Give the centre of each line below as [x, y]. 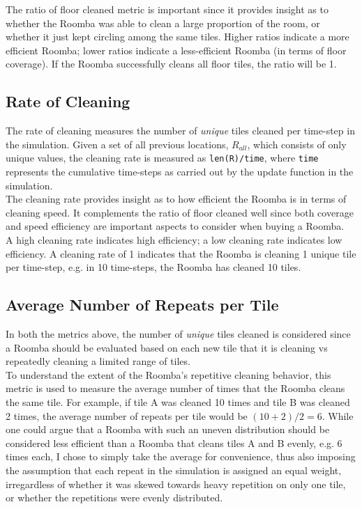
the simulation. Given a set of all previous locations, [117, 144]
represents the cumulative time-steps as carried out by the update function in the [180, 172]
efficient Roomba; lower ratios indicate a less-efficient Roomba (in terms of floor [176, 50]
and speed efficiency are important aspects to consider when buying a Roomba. [175, 226]
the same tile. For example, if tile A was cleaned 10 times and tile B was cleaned [178, 401]
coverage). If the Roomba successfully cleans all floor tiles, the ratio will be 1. [171, 64]
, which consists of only [297, 144]
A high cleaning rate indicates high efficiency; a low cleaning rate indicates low [174, 239]
